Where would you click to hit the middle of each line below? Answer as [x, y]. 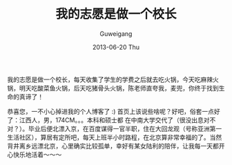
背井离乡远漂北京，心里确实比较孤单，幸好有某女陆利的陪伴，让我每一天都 [113, 146]
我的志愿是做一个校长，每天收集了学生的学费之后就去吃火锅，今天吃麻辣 [110, 79]
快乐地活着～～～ [37, 154]
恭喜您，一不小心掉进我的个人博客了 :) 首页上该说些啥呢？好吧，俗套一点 [111, 111]
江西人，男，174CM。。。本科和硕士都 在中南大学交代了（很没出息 [111, 120]
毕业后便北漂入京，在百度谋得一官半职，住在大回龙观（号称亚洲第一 [125, 128]
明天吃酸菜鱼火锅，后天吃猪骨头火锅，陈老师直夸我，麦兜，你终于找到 [119, 88]
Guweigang [116, 33]
